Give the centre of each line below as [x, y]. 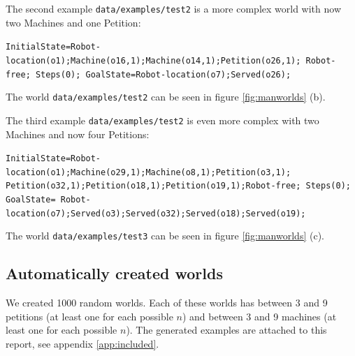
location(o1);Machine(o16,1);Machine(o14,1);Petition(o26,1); [153, 60]
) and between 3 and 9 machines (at [259, 316]
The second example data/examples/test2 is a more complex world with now [173, 8]
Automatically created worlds [114, 273]
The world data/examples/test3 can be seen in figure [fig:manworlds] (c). [165, 236]
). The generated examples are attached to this [226, 330]
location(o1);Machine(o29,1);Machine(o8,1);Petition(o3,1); [148, 172]
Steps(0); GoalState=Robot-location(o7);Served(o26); [163, 74]
